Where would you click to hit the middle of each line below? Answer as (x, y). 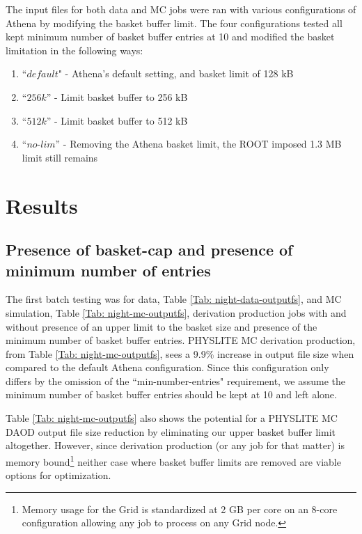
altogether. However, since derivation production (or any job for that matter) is (175, 445)
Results (42, 205)
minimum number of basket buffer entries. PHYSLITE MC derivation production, (181, 340)
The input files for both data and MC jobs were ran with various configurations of (181, 9)
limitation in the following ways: (74, 50)
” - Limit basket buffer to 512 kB (117, 120)
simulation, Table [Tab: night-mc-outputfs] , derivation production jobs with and (176, 312)
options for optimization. (58, 475)
